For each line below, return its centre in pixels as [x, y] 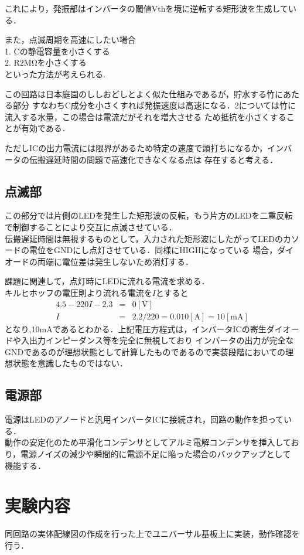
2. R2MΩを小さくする [46, 62]
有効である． [45, 128]
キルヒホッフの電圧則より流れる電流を [78, 292]
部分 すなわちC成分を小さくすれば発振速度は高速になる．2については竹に [154, 105]
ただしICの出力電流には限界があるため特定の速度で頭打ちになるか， [136, 147]
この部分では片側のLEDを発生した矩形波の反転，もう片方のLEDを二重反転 [149, 215]
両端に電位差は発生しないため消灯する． [115, 261]
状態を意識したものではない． [70, 363]
